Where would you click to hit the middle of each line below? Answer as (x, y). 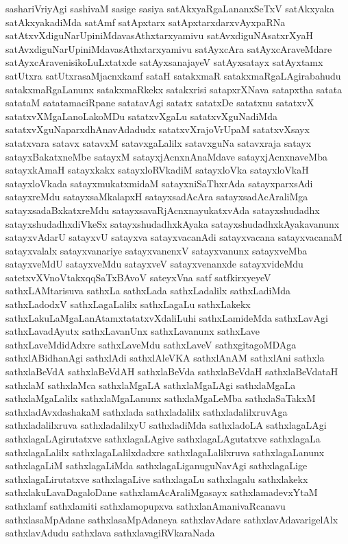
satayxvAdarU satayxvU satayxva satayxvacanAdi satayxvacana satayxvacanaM (174, 237)
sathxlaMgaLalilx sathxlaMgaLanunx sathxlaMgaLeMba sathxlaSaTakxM (161, 398)
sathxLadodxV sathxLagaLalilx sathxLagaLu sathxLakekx (128, 304)
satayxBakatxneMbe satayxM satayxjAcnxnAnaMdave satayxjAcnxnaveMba (166, 156)
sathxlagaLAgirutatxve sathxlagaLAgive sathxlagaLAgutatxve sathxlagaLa (163, 438)
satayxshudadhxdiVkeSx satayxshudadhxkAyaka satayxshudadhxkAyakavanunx (173, 223)
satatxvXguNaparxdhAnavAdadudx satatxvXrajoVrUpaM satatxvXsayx (158, 129)
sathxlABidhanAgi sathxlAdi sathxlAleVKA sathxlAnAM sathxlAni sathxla (165, 358)
